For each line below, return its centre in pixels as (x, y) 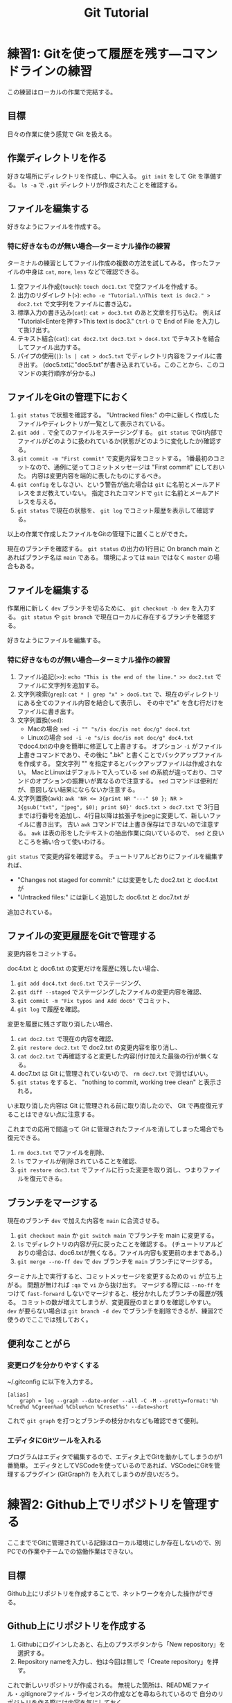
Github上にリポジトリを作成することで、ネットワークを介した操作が (105, 1593)
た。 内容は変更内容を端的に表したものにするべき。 (91, 476)
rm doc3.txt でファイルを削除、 (63, 1153)
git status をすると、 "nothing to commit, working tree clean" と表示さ (119, 1082)
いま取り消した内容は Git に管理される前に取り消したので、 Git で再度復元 (113, 1106)
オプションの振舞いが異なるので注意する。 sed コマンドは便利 (124, 781)
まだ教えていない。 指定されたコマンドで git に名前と (113, 493)
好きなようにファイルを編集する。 (56, 640)
